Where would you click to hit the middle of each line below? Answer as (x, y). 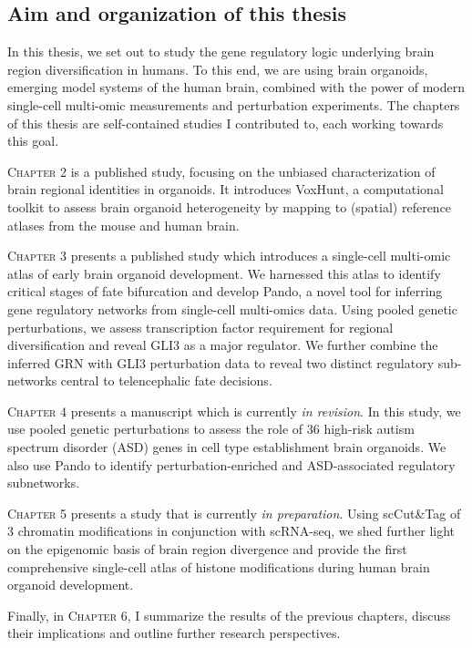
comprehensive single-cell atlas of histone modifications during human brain (219, 566)
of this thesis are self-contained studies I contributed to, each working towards (226, 123)
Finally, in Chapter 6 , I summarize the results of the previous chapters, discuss (229, 615)
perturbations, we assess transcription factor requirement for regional (200, 327)
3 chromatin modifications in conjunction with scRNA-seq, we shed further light (231, 531)
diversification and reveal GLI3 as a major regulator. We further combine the (223, 345)
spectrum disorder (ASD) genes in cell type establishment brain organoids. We (227, 447)
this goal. (33, 141)
